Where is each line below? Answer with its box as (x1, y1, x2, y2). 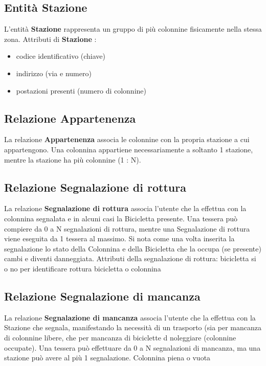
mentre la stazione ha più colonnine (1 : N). (4, 154, 141, 165)
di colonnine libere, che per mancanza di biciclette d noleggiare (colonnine (4, 332, 236, 342)
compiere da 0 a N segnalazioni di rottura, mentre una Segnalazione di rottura (4, 223, 250, 234)
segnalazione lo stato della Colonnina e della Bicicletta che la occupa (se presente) (4, 243, 261, 254)
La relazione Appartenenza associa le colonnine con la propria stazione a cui (4, 134, 250, 145)
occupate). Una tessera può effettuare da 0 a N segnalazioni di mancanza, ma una (4, 342, 261, 353)
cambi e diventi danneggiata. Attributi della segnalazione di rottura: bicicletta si (4, 253, 256, 264)
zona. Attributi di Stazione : (4, 33, 97, 44)
